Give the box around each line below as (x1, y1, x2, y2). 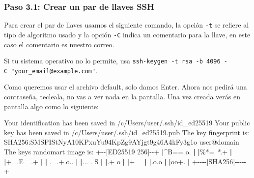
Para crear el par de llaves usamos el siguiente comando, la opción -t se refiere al (4, 20, 249, 30)
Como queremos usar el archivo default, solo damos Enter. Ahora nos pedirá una (4, 82, 247, 92)
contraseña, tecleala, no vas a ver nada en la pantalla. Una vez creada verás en (4, 91, 240, 102)
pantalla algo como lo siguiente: (4, 101, 99, 111)
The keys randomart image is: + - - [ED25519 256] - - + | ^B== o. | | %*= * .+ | (4, 147, 232, 156)
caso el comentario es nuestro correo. (4, 39, 114, 49)
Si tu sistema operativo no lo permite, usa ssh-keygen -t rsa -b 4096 (4, 56, 221, 66)
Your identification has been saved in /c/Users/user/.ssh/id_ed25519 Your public (4, 118, 250, 128)
